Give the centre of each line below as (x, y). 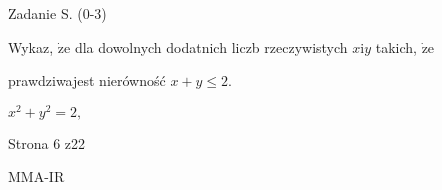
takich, (396, 46)
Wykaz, (31, 46)
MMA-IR (36, 176)
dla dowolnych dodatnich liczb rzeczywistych (211, 46)
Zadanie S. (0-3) (57, 13)
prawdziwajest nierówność (87, 80)
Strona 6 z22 (47, 142)
